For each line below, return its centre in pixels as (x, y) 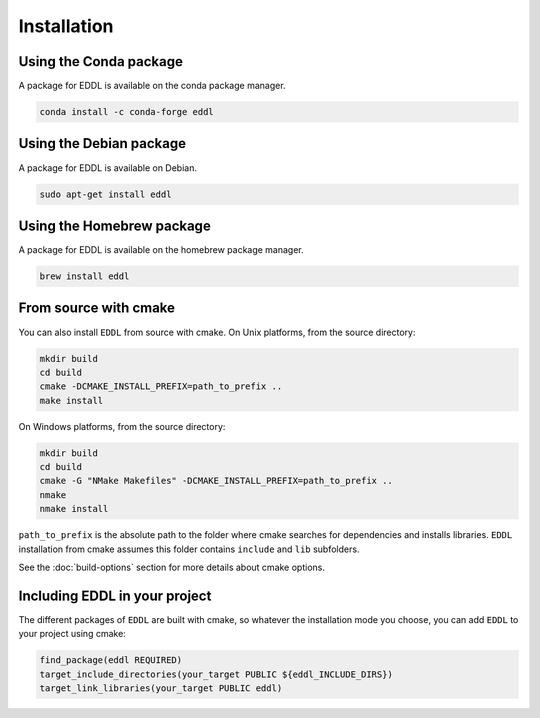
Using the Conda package (101, 61)
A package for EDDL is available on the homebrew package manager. (161, 250)
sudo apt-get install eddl (105, 194)
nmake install (74, 509)
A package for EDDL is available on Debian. (107, 167)
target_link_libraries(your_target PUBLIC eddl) (161, 688)
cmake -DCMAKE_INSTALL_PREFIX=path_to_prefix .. (161, 386)
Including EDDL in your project (115, 595)
